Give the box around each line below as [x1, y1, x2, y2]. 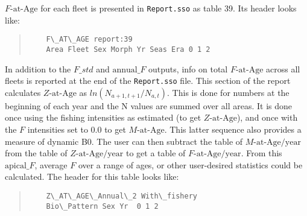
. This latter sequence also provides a [164, 123, 302, 135]
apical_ [5, 161, 30, 170]
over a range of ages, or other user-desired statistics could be [78, 158, 303, 171]
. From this [241, 147, 282, 159]
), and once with [236, 111, 298, 124]
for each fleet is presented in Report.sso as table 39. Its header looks [40, 2, 297, 14]
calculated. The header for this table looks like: [5, 170, 179, 183]
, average [34, 158, 68, 171]
